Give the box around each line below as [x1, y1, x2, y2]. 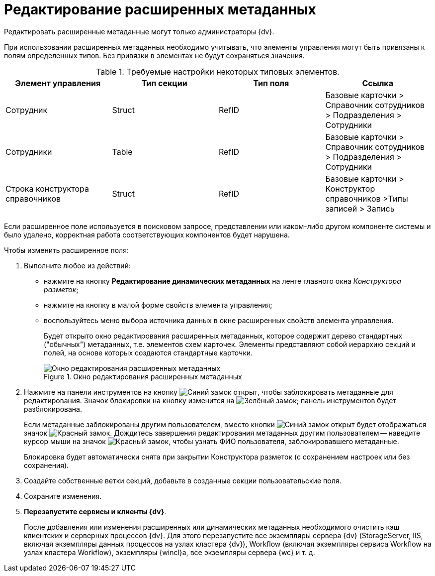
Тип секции [141, 78, 187, 88]
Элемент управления [15, 78, 101, 88]
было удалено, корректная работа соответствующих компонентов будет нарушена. [4, 230, 290, 239]
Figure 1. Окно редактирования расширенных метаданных [44, 372, 242, 381]
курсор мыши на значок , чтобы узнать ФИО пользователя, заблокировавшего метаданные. [24, 437, 399, 446]
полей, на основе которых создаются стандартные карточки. [44, 348, 253, 357]
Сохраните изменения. [24, 491, 102, 500]
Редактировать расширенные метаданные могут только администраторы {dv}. [4, 27, 274, 36]
